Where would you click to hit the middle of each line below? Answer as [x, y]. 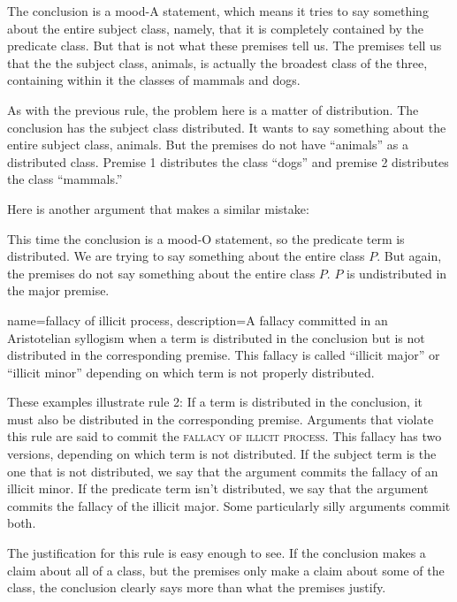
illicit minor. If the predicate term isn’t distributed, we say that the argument [218, 488]
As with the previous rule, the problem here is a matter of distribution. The [213, 109]
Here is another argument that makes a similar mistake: [158, 208]
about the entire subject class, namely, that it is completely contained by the [215, 28]
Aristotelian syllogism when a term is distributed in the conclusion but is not [216, 337]
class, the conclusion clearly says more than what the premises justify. [197, 587]
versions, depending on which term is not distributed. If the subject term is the [222, 454]
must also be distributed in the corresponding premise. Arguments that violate [221, 419]
